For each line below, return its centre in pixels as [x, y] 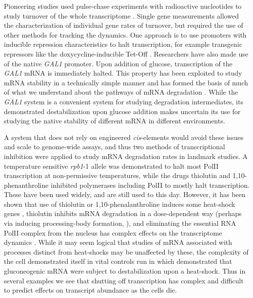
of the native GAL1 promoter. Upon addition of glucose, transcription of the [118, 63]
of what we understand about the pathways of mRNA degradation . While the [121, 92]
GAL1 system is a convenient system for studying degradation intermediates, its [124, 101]
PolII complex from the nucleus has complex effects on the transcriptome [113, 232]
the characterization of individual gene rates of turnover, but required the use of [124, 25]
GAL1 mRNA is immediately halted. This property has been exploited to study [123, 73]
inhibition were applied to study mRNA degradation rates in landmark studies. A [126, 156]
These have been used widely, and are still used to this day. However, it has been [125, 194]
